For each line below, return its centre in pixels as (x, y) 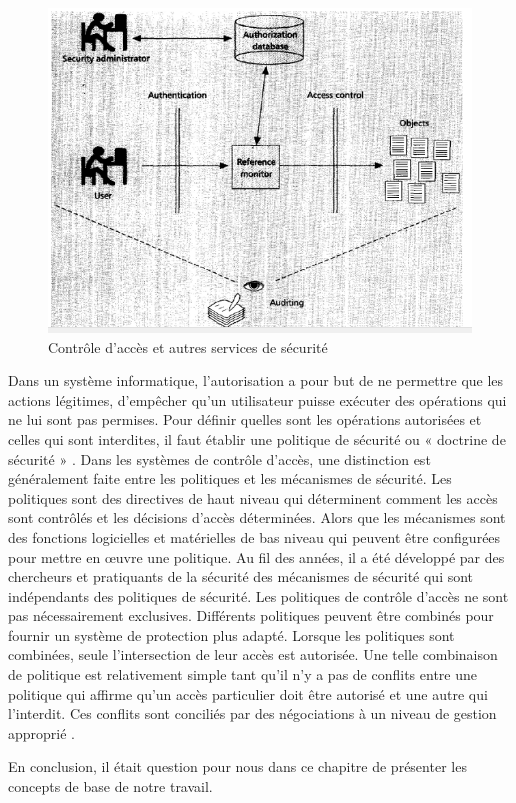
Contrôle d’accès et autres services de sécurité (188, 346)
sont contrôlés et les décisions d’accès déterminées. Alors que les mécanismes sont (257, 517)
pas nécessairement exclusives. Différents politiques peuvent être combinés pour (251, 615)
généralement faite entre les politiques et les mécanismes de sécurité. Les (230, 478)
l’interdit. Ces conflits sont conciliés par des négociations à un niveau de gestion (252, 713)
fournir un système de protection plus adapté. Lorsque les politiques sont (231, 634)
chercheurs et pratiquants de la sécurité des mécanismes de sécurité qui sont (241, 576)
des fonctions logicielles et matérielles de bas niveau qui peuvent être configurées (254, 536)
